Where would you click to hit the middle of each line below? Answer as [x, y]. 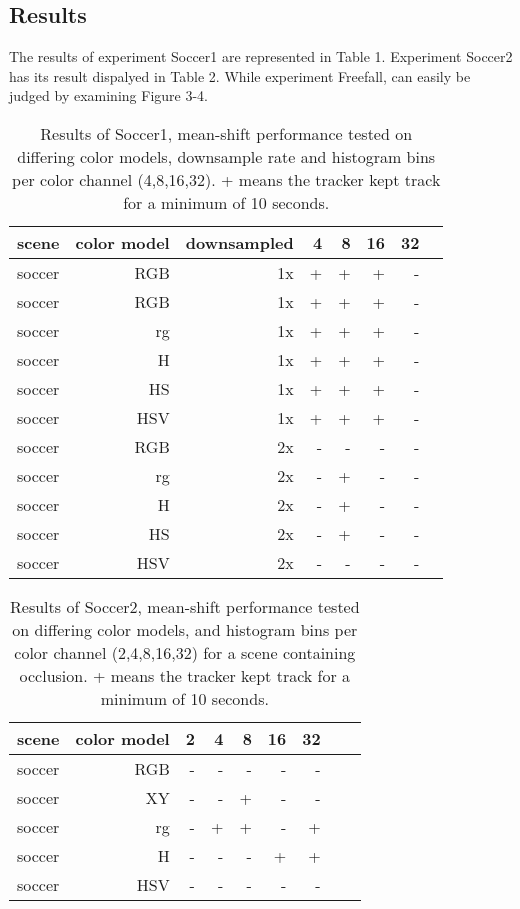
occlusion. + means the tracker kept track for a [185, 675]
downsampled [239, 242]
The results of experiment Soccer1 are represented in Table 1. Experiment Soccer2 [261, 56]
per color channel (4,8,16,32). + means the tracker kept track [226, 179]
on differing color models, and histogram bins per [185, 629]
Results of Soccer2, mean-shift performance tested [185, 606]
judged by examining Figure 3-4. [108, 95]
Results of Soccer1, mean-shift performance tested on [226, 133]
